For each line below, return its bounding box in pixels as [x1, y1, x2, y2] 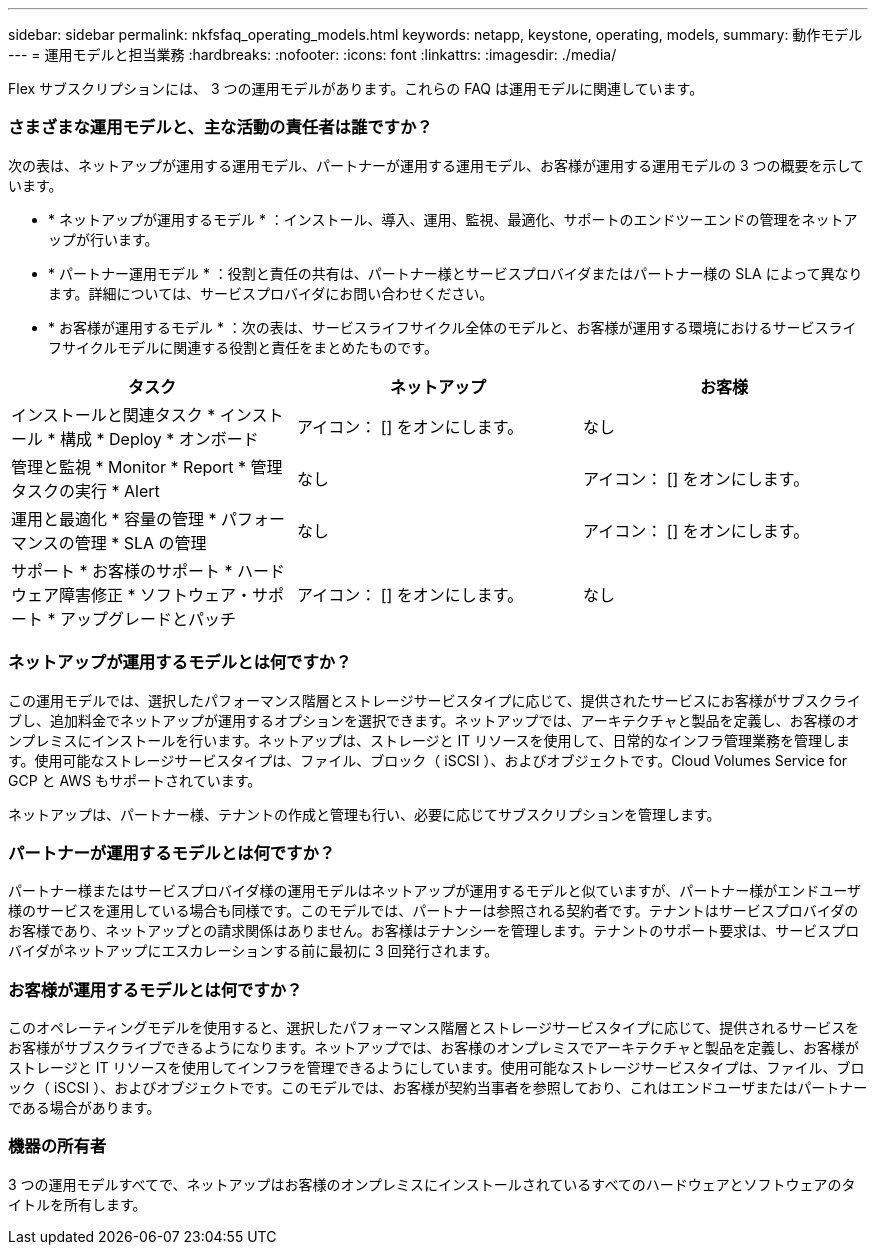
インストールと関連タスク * [11, 404, 216, 425]
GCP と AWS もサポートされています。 [8, 771, 262, 789]
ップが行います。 [48, 230, 159, 248]
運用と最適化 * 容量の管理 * [11, 508, 217, 529]
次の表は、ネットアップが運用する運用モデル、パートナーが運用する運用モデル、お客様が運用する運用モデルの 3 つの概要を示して [8, 156, 865, 174]
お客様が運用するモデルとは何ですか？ [8, 979, 303, 1000]
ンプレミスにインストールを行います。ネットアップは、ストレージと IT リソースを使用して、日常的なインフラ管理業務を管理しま [8, 731, 851, 749]
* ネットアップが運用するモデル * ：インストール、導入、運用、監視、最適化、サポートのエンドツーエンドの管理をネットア [48, 210, 858, 228]
